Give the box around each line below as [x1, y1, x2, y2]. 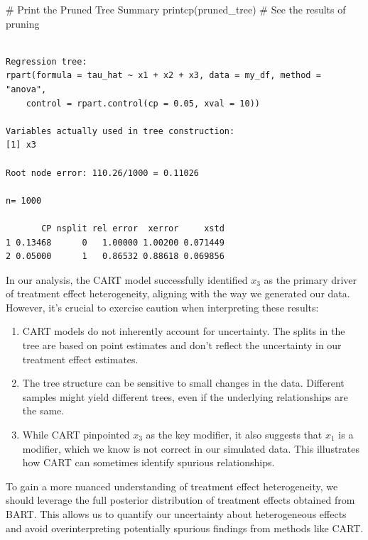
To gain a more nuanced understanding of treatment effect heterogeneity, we [6, 478, 338, 493]
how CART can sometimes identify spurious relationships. [22, 455, 275, 470]
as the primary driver [264, 272, 357, 287]
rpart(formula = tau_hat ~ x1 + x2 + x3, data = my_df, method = [6, 70, 321, 81]
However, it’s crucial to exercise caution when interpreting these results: [6, 299, 319, 314]
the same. [22, 403, 65, 418]
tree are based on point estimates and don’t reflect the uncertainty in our [22, 338, 342, 353]
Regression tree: [6, 56, 87, 67]
